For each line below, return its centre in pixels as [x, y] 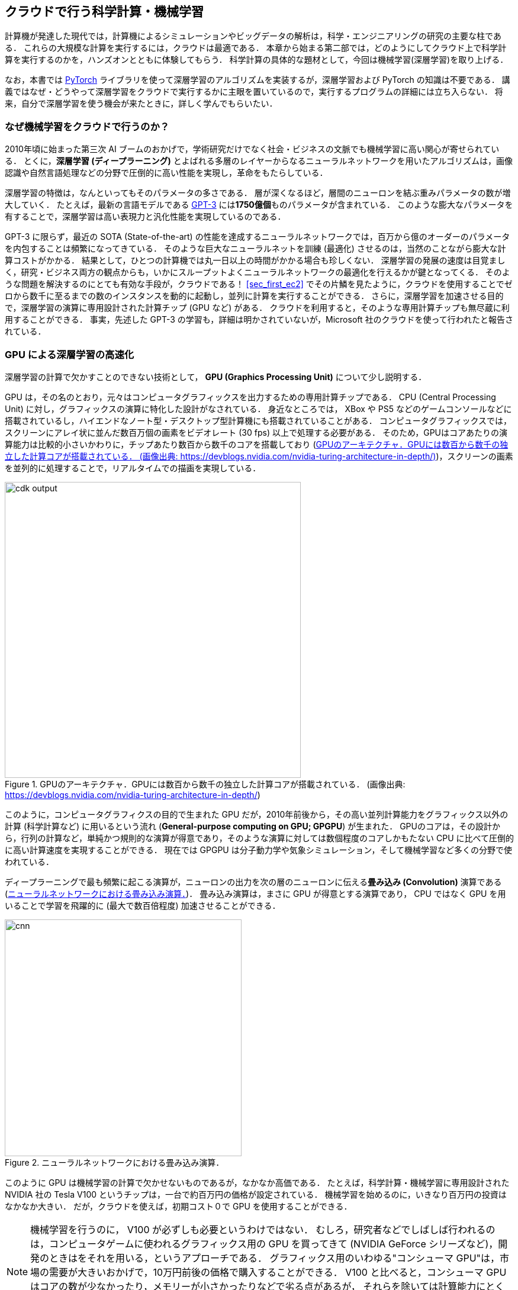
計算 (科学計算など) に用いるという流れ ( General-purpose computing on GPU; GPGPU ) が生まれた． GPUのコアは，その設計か [252, 826]
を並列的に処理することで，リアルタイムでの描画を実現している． [133, 468]
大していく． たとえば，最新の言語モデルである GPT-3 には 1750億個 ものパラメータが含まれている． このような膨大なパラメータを [259, 205]
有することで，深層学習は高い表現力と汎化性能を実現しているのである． [145, 217]
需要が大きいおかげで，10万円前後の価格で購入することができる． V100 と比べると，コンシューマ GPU [278, 1272]
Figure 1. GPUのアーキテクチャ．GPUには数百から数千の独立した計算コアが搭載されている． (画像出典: [205, 784]
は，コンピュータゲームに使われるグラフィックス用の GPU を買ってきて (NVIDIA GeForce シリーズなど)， [264, 1244]
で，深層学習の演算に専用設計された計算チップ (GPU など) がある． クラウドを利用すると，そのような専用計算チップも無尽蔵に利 [257, 308]
